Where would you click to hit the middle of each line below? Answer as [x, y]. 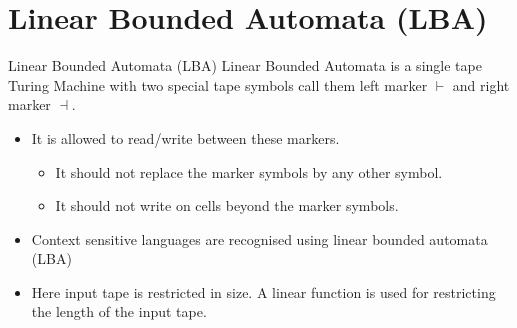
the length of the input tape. [119, 311]
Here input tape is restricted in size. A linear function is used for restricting [263, 291]
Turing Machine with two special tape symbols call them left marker [218, 84]
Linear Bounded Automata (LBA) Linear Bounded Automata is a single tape [245, 65]
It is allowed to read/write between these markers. [185, 137]
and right [481, 84]
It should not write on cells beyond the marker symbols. [227, 205]
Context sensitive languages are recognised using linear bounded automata [259, 238]
